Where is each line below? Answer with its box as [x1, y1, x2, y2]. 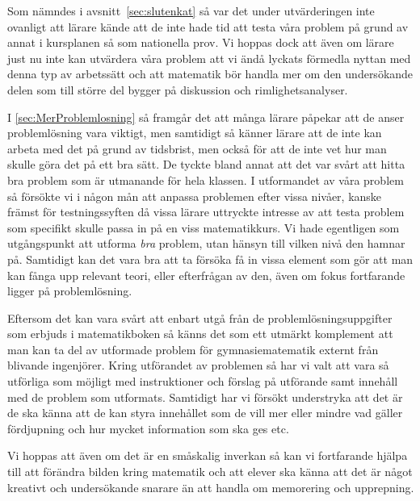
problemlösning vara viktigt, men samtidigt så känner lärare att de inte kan [7, 124, 382, 141]
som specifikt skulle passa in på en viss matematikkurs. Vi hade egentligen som [7, 219, 400, 236]
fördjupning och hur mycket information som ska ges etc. [7, 420, 289, 436]
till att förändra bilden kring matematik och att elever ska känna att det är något [7, 463, 413, 480]
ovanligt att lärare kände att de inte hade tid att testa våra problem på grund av [7, 18, 409, 35]
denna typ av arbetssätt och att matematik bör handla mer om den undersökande [7, 65, 414, 82]
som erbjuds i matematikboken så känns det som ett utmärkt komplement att [7, 325, 393, 342]
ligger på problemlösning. [7, 282, 132, 299]
